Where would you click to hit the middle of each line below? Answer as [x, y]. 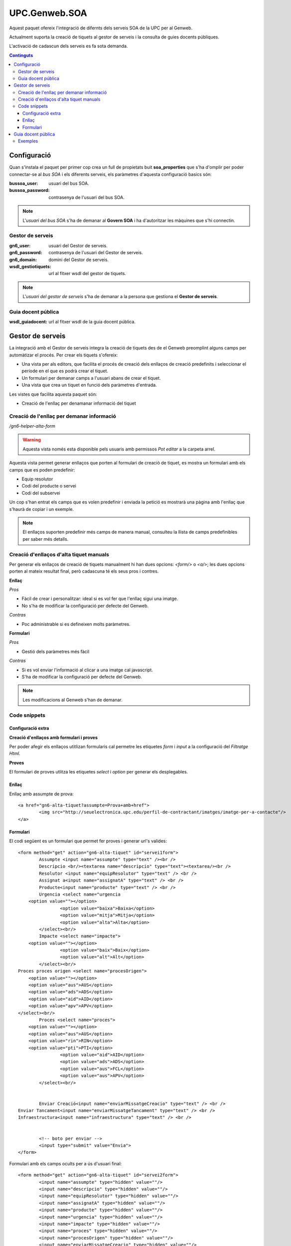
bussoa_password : [29, 190]
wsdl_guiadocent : [28, 322]
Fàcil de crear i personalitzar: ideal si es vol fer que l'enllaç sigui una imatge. [100, 599]
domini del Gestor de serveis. [79, 260]
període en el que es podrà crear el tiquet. [65, 371]
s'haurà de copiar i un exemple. [42, 509]
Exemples [28, 141]
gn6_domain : [23, 260]
